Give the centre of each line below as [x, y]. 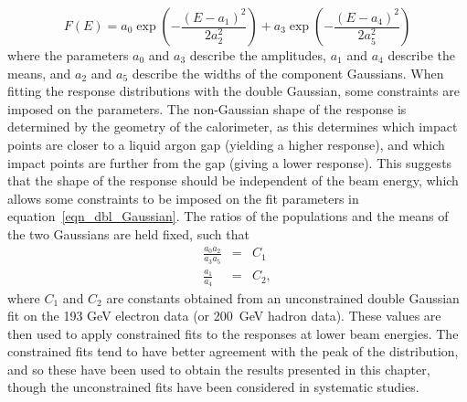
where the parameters [68, 55]
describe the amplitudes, [258, 55]
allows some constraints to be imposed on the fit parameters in [183, 198]
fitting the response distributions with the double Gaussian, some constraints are [233, 91]
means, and [39, 73]
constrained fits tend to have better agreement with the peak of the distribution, [233, 351]
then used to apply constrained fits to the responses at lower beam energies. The [233, 333]
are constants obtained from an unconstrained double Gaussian [283, 297]
